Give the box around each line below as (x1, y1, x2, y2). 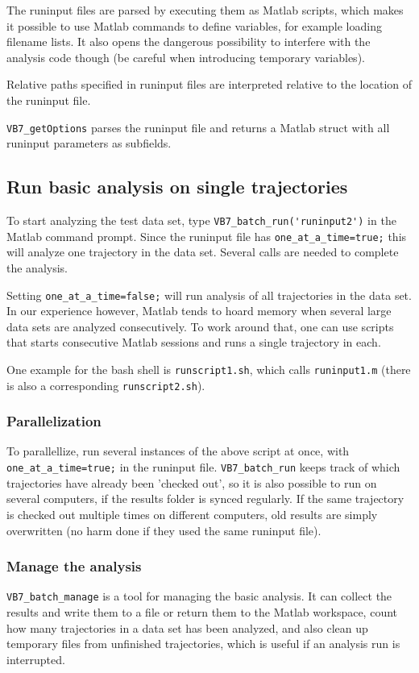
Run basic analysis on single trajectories (6, 174, 348, 199)
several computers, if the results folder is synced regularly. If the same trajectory (6, 490, 404, 507)
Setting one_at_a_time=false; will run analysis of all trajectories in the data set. (6, 286, 412, 303)
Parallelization (6, 411, 102, 431)
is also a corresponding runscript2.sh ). (6, 376, 205, 393)
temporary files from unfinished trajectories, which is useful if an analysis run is (6, 635, 400, 652)
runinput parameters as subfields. (6, 135, 172, 152)
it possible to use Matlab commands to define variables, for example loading (6, 17, 382, 34)
